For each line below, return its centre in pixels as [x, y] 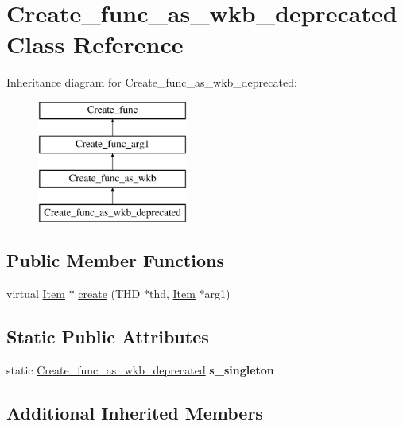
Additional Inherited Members [135, 412]
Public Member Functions [115, 260]
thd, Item [172, 293]
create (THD [109, 293]
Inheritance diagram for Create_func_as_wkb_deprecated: [152, 82]
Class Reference [95, 44]
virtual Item [36, 293]
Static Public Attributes [108, 336]
